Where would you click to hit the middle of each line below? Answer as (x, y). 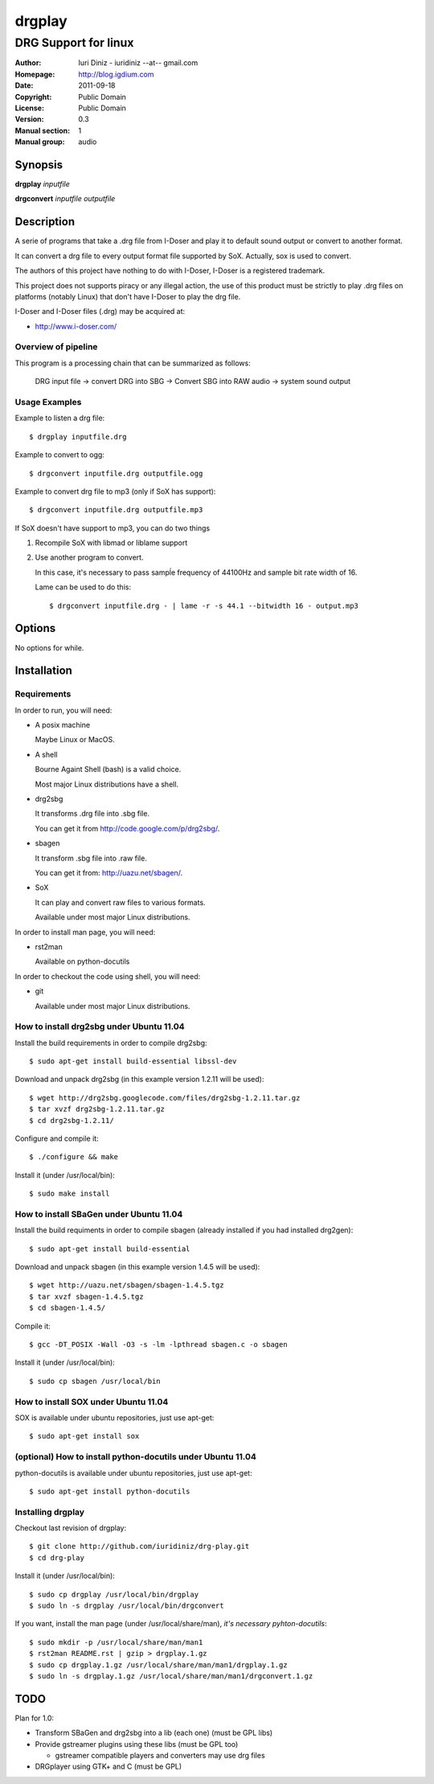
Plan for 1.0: (35, 1718)
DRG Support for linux (74, 43)
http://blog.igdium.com (116, 74)
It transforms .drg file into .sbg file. (92, 814)
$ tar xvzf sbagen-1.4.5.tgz (86, 1297)
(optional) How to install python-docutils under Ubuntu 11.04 (136, 1457)
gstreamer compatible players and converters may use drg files (160, 1756)
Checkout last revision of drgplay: (71, 1528)
